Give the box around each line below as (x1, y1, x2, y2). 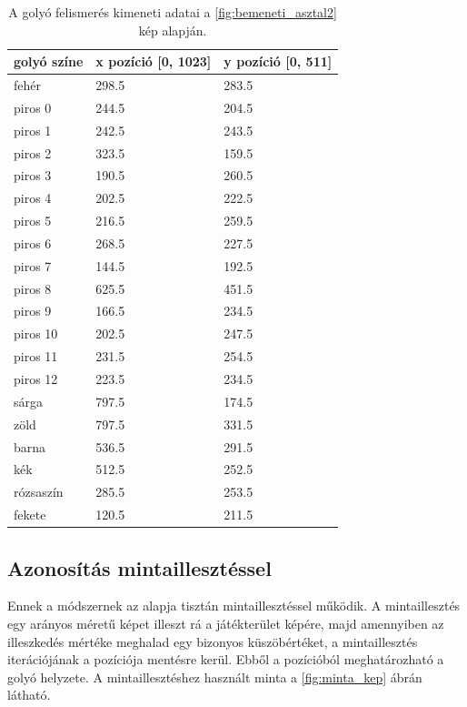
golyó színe (14, 52, 84, 71)
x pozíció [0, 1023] (95, 52, 212, 71)
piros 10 (14, 324, 58, 343)
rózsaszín (14, 482, 64, 501)
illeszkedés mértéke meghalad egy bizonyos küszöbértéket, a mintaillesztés (7, 631, 418, 651)
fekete (14, 505, 46, 524)
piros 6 (14, 233, 52, 252)
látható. (7, 685, 51, 704)
